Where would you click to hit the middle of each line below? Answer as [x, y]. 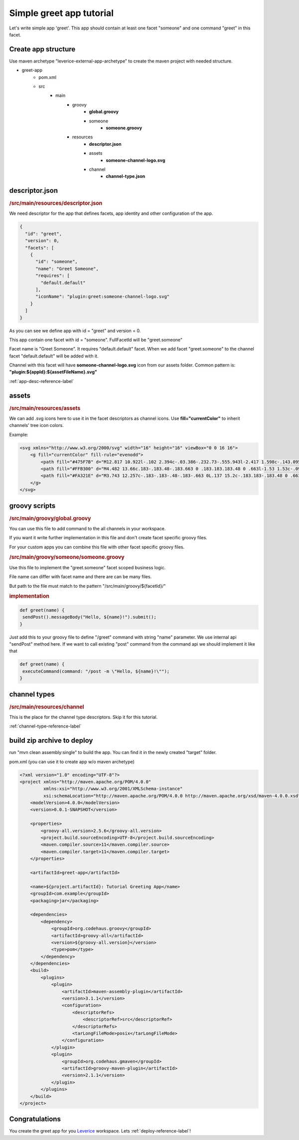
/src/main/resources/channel [47, 707]
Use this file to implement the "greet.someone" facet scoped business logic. [87, 567]
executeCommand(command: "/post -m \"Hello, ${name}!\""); [96, 671]
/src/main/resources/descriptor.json [56, 203]
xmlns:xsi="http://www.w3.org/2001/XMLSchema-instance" [113, 789]
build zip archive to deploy [51, 741]
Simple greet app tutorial [62, 13]
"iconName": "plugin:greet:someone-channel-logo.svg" [103, 297]
